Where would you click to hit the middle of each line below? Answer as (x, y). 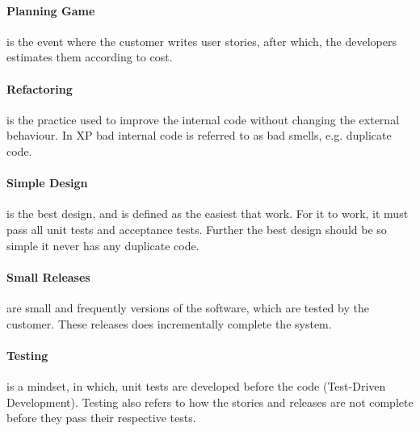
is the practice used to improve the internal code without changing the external (203, 119)
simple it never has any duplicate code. (103, 245)
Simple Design (47, 183)
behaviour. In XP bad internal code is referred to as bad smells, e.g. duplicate (199, 135)
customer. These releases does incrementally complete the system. (169, 323)
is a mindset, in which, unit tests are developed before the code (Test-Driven (196, 385)
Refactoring (40, 88)
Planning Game (51, 10)
